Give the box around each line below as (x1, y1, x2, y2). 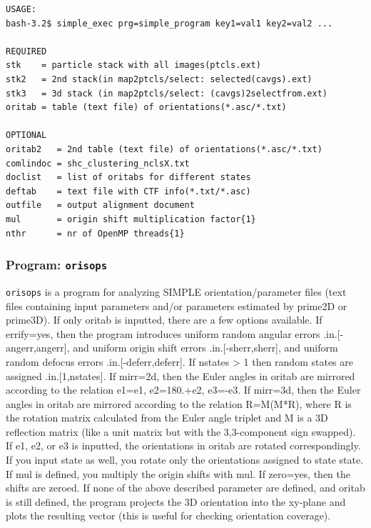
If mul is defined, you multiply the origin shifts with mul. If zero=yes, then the (6, 466, 351, 481)
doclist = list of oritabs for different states (6, 172, 251, 183)
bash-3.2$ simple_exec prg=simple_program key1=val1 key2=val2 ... (6, 18, 333, 29)
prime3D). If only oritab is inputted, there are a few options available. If (6, 312, 322, 327)
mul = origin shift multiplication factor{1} (6, 214, 256, 224)
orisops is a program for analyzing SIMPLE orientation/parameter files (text (6, 284, 347, 299)
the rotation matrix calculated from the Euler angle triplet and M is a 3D (6, 410, 328, 425)
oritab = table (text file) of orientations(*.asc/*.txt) (6, 102, 287, 113)
